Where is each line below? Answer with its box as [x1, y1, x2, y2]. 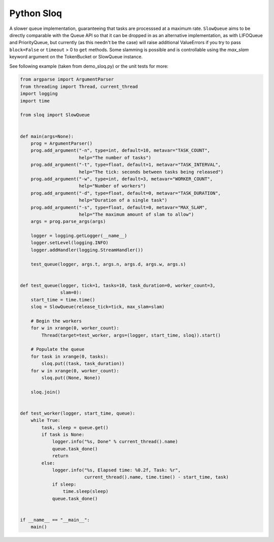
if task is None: [41, 432, 85, 437]
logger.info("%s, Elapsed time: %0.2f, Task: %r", [52, 467, 181, 473]
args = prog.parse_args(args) [30, 219, 106, 224]
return [52, 453, 68, 459]
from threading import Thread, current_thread [20, 84, 138, 89]
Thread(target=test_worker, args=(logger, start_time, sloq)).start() [41, 332, 221, 338]
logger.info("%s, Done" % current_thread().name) [52, 439, 178, 445]
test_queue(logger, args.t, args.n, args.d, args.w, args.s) [30, 261, 186, 267]
